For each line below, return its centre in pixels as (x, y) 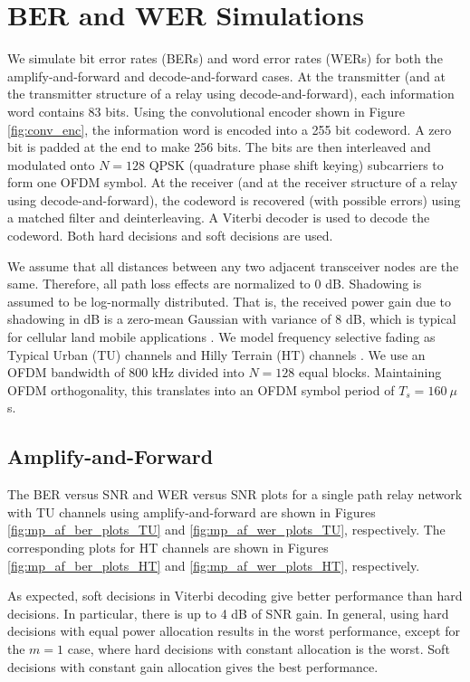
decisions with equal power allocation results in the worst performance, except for (234, 631)
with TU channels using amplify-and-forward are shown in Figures (192, 511)
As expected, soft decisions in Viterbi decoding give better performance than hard (235, 596)
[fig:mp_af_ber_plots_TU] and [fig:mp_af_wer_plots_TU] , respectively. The (226, 530)
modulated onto (51, 164)
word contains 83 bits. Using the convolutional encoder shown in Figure (206, 111)
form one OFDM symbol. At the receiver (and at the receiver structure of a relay (233, 182)
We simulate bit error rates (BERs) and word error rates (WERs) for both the (225, 58)
